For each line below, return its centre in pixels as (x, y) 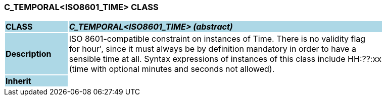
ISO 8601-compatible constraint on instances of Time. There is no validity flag (217, 39)
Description (29, 54)
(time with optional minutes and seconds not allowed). (172, 69)
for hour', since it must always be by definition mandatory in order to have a (212, 49)
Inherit (18, 81)
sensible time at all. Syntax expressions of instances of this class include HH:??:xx (225, 59)
